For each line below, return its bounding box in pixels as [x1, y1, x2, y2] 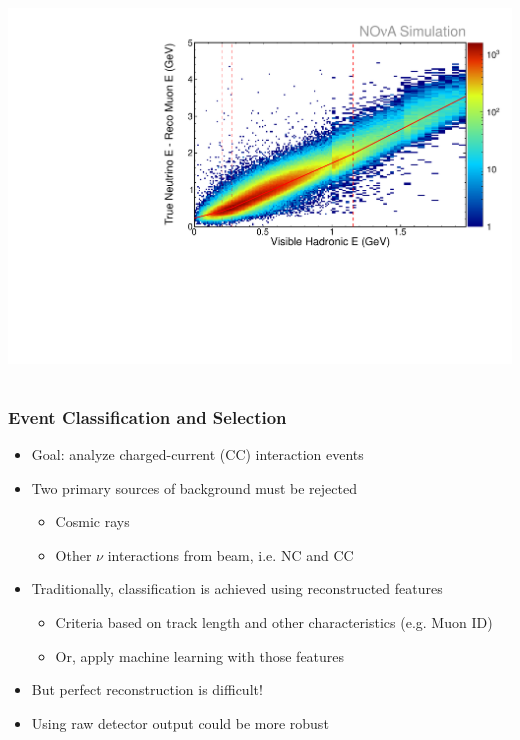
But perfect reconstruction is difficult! [31, 679, 263, 700]
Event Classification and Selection [8, 404, 287, 429]
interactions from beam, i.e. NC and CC [107, 544, 354, 565]
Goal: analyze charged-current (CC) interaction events [31, 444, 364, 464]
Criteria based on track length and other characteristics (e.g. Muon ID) [55, 611, 493, 632]
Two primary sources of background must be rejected [31, 477, 357, 498]
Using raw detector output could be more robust [31, 712, 329, 733]
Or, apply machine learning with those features [55, 645, 345, 666]
